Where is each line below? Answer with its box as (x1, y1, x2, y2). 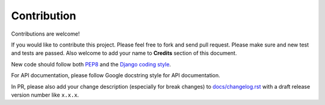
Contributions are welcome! (11, 30, 80, 37)
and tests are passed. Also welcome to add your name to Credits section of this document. (11, 49, 237, 57)
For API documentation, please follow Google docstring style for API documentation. (11, 72, 221, 79)
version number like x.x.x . (11, 91, 79, 98)
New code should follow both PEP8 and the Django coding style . (11, 60, 172, 68)
